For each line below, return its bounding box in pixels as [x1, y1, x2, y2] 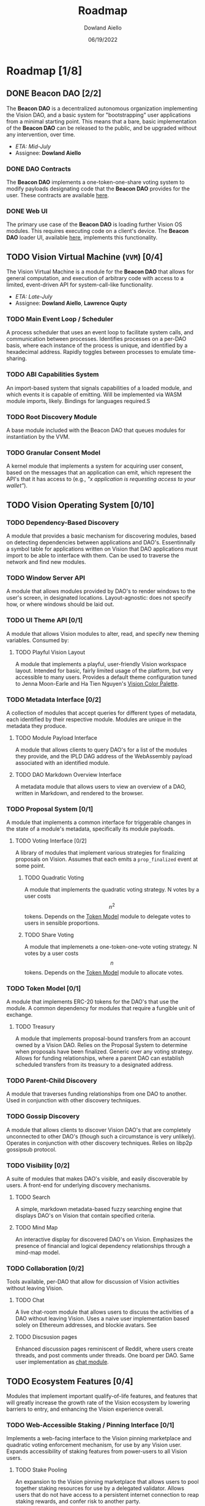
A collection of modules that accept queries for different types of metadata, [6, 709, 197, 716]
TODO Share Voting [24, 931, 75, 938]
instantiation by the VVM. [6, 433, 70, 441]
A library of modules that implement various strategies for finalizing [15, 849, 185, 857]
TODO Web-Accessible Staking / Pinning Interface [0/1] [6, 1421, 174, 1429]
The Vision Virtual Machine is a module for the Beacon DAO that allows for [6, 268, 194, 275]
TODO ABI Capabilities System [6, 370, 99, 378]
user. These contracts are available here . [6, 192, 110, 199]
